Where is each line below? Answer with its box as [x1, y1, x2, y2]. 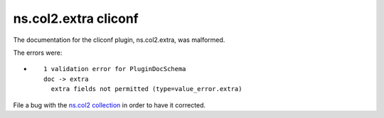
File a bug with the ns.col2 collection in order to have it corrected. [13, 100, 206, 109]
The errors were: [13, 48, 63, 57]
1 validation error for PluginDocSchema [43, 65, 186, 73]
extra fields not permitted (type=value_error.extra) [50, 85, 242, 93]
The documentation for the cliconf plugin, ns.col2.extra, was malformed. [13, 36, 225, 44]
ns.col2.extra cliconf [13, 11, 139, 26]
